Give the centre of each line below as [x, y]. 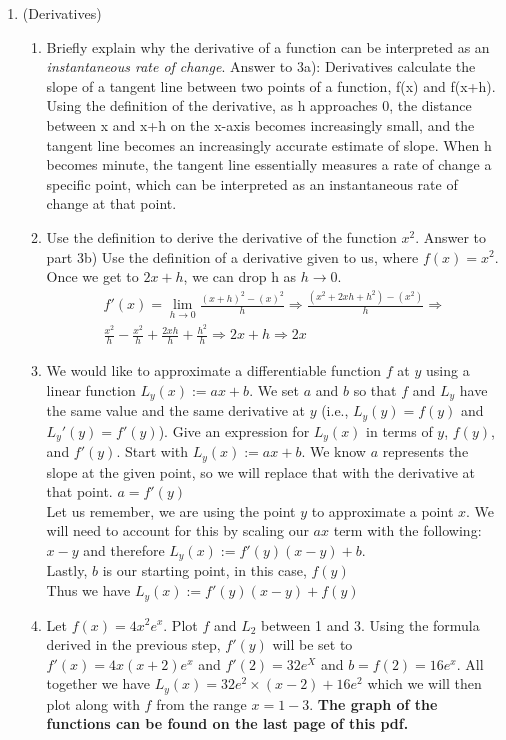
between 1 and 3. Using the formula [370, 624]
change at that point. [111, 203]
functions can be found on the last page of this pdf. [227, 723]
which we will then [424, 683]
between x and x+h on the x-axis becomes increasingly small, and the [260, 124]
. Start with [152, 451]
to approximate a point [382, 510]
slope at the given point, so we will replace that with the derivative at [260, 471]
